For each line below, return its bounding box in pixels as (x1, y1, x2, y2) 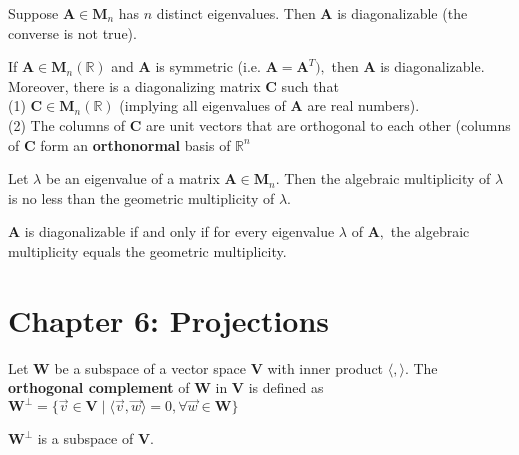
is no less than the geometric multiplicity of (8, 187, 275, 208)
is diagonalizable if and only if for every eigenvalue (24, 221, 335, 242)
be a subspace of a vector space (54, 357, 246, 378)
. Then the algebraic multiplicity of (275, 168, 491, 189)
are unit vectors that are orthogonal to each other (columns (146, 114, 511, 135)
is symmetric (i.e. (155, 56, 261, 77)
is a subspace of (37, 428, 134, 449)
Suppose (8, 3, 59, 23)
